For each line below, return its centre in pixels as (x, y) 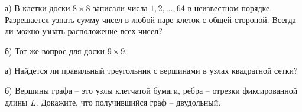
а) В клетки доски (38, 8)
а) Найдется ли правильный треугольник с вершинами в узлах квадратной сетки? (151, 70)
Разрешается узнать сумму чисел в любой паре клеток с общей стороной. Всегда (150, 19)
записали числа (120, 8)
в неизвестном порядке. (230, 8)
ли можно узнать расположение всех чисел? (84, 31)
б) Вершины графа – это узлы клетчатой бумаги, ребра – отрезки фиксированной (151, 90)
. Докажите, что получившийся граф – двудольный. (128, 102)
